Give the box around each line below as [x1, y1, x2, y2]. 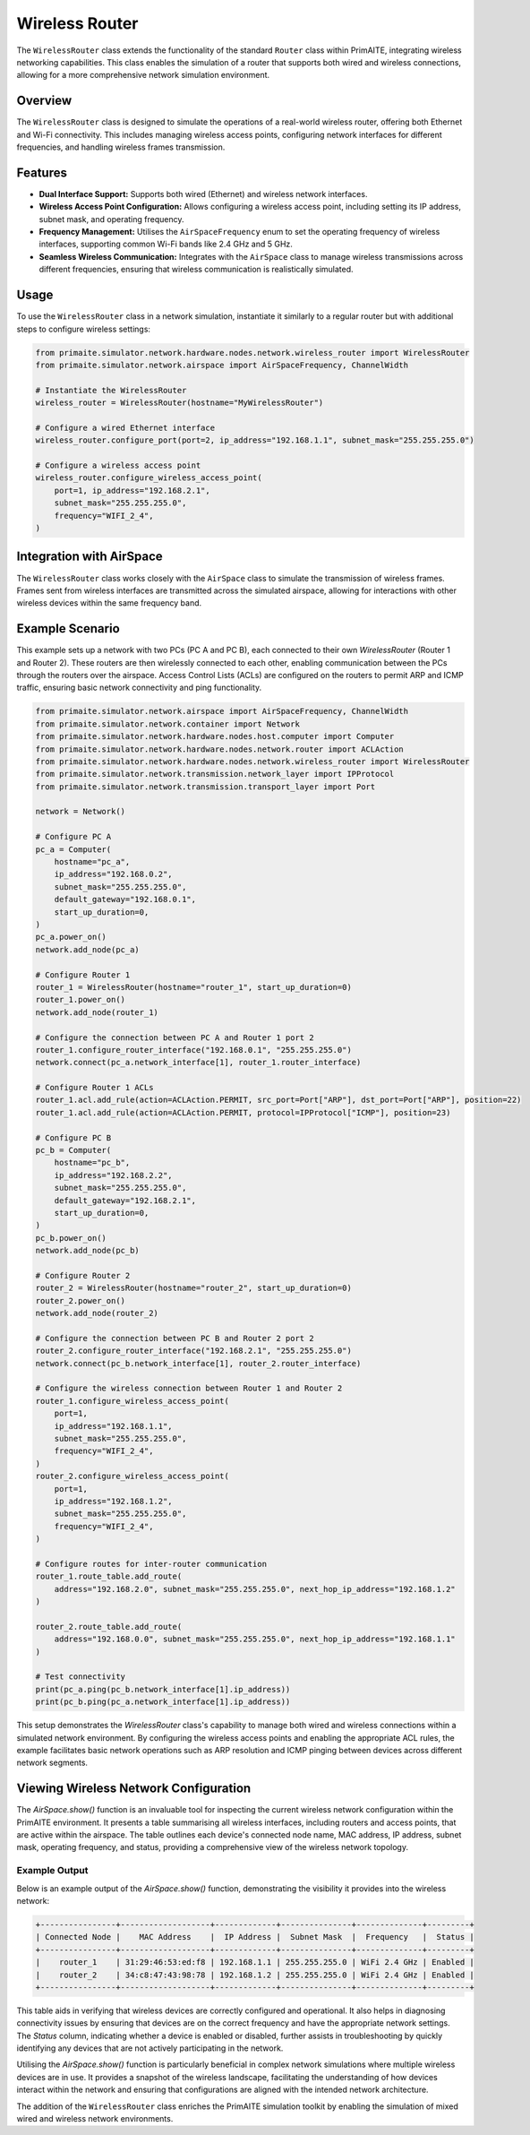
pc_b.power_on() [35, 1233, 107, 1243]
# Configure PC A [35, 831, 112, 842]
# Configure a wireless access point [35, 461, 201, 470]
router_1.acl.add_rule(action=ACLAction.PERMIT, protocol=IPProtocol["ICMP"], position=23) [35, 1107, 451, 1117]
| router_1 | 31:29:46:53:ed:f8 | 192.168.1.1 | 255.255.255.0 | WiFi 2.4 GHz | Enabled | [35, 1958, 474, 1967]
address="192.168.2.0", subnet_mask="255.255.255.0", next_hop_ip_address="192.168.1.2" [54, 1584, 456, 1594]
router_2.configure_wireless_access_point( [35, 1471, 230, 1482]
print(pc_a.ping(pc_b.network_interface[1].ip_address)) [35, 1684, 291, 1694]
